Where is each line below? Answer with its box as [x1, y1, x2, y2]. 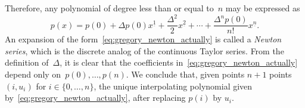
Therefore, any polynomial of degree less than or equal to [5, 2, 214, 14]
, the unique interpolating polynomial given [94, 79, 253, 92]
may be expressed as [225, 2, 300, 14]
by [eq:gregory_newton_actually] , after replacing [5, 91, 186, 104]
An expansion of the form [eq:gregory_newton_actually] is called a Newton [5, 33, 282, 45]
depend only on [5, 67, 61, 80]
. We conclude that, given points [126, 67, 245, 80]
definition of [5, 56, 49, 69]
